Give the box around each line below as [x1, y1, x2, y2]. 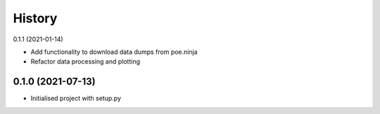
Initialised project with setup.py [30, 94, 121, 103]
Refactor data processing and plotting [30, 57, 141, 66]
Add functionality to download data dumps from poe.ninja [30, 48, 198, 56]
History [13, 10, 58, 26]
